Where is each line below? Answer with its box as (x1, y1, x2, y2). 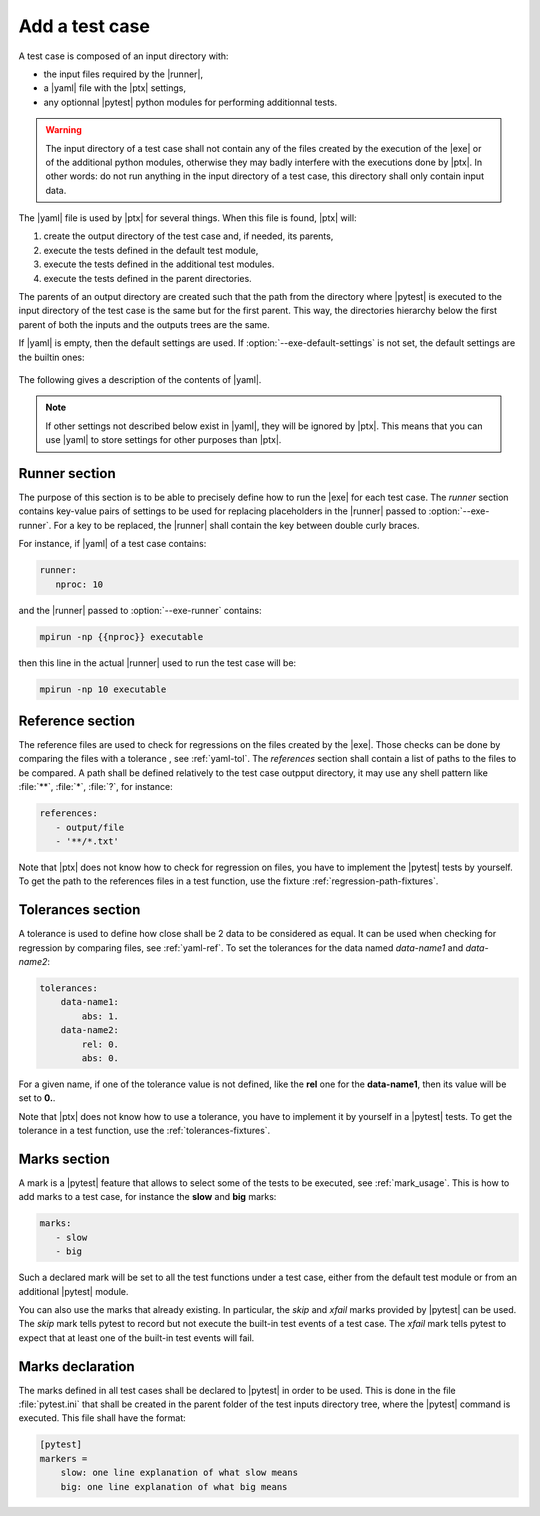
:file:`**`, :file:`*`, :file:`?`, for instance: (18, 781, 174, 793)
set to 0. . (18, 1092, 56, 1104)
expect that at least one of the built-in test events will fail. (18, 1331, 255, 1344)
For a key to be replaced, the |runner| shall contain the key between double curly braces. (53, 519, 420, 531)
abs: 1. (81, 1010, 120, 1022)
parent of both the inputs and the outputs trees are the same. (18, 318, 270, 330)
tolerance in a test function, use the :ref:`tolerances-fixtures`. (18, 1125, 271, 1137)
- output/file (55, 821, 125, 833)
